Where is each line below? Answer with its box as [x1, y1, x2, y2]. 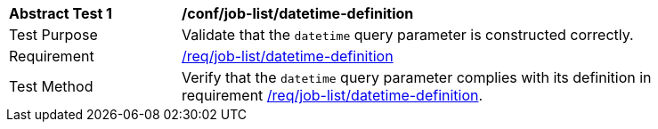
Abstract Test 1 [9, 4, 112, 22]
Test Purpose [9, 26, 98, 44]
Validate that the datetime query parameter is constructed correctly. [182, 26, 634, 44]
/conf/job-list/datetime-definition [182, 4, 414, 22]
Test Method [9, 77, 93, 95]
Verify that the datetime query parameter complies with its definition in [182, 69, 652, 86]
